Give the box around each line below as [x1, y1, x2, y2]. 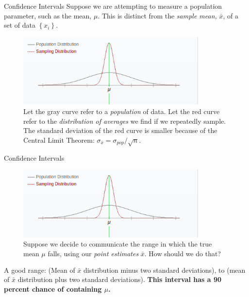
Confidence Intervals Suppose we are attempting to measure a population [4, 1, 222, 11]
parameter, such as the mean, [4, 10, 92, 20]
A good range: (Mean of [4, 264, 75, 275]
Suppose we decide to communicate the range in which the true [23, 239, 212, 249]
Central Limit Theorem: [23, 134, 95, 145]
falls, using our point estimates [48, 248, 139, 258]
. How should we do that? [144, 248, 221, 258]
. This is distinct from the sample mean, [98, 10, 217, 20]
